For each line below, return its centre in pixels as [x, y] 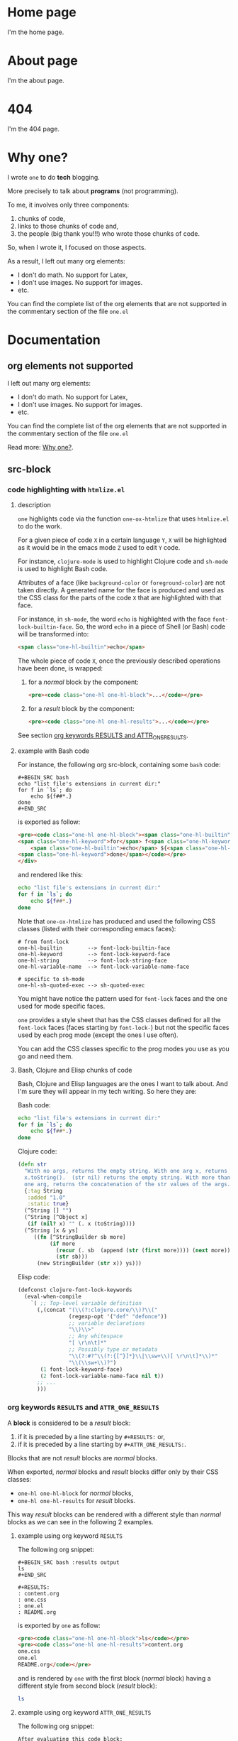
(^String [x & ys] [51, 1230]
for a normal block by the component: [84, 682]
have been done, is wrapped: [60, 668]
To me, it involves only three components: [68, 205]
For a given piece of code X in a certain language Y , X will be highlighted [122, 540]
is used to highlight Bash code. [63, 569]
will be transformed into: [53, 634]
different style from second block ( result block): [87, 1686]
